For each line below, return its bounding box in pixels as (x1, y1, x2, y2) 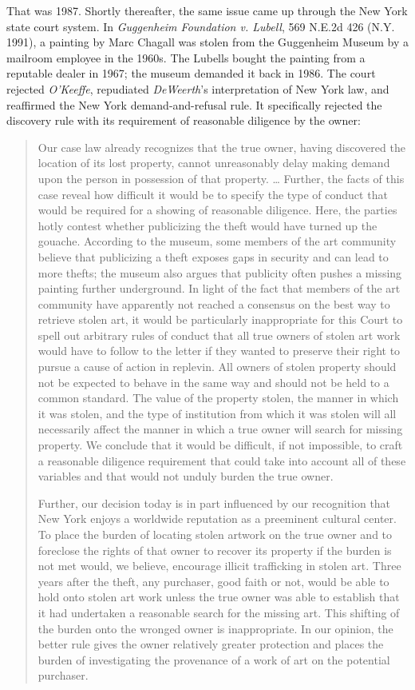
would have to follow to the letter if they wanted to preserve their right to (38, 342, 401, 359)
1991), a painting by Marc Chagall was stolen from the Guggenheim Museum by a (6, 34, 409, 50)
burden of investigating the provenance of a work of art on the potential (38, 651, 390, 668)
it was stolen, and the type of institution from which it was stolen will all (38, 405, 397, 421)
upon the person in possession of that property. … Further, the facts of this (38, 170, 405, 186)
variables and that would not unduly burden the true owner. (38, 468, 334, 485)
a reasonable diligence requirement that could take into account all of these (38, 452, 406, 469)
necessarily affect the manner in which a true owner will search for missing (38, 421, 403, 437)
